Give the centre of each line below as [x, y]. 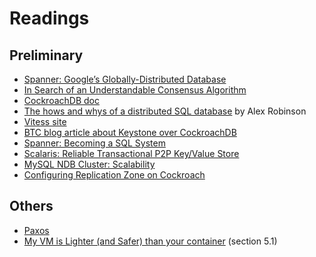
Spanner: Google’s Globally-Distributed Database [125, 79]
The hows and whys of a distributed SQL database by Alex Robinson [165, 111]
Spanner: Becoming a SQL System [94, 143]
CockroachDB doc [61, 100]
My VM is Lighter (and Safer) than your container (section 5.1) [150, 241]
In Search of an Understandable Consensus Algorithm [135, 90]
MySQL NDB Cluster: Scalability [89, 164]
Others [31, 206]
